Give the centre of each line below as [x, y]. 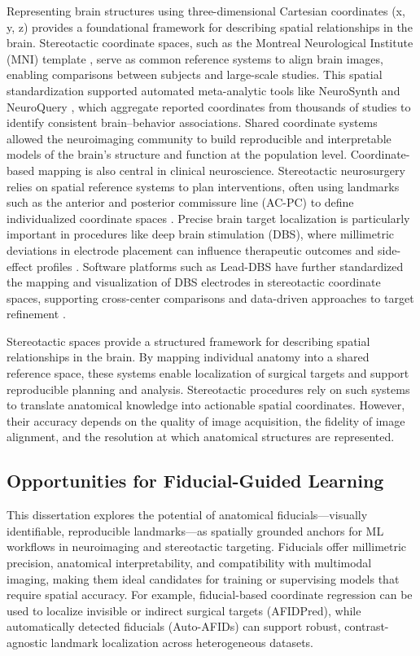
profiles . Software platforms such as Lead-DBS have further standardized [220, 266]
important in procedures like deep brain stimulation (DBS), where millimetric [201, 234]
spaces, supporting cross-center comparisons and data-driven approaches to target [210, 297]
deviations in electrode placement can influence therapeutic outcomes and [190, 249]
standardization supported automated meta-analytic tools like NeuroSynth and [203, 90]
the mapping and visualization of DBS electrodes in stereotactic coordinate [194, 282]
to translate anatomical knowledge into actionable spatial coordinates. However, [206, 405]
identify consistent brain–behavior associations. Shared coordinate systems [192, 122]
